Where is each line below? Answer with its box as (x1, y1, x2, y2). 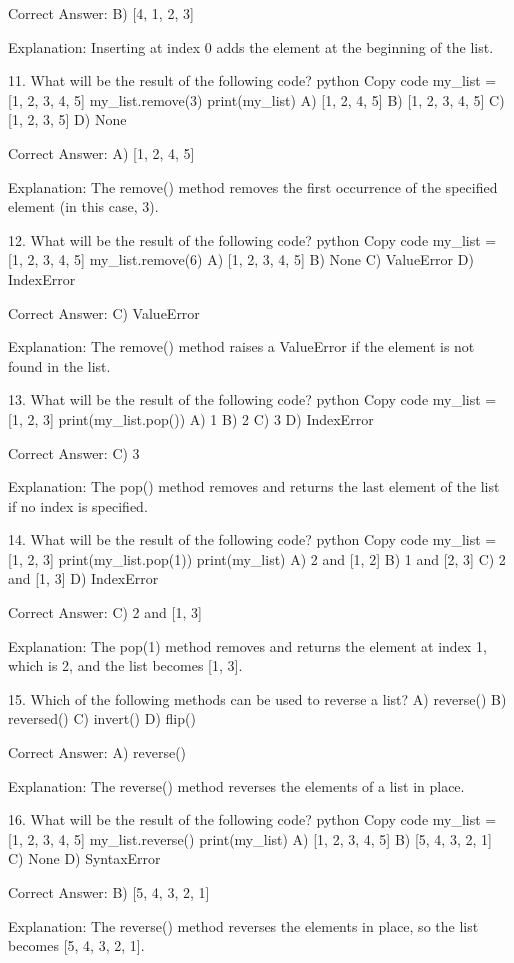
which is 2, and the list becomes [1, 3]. (8, 655, 243, 676)
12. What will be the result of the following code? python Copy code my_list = (8, 229, 497, 250)
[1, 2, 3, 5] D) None (8, 109, 127, 130)
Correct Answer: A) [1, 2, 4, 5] (8, 142, 195, 163)
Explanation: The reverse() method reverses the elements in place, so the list (8, 915, 479, 936)
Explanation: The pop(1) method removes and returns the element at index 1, (8, 635, 487, 656)
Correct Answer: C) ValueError (8, 302, 200, 323)
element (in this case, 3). (8, 196, 159, 217)
